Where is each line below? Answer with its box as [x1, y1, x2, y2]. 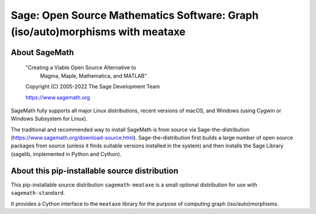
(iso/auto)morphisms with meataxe [11, 25, 186, 38]
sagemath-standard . [11, 189, 66, 196]
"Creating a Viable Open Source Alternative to [25, 64, 136, 71]
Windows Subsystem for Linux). [11, 115, 88, 122]
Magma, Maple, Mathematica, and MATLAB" [40, 72, 147, 79]
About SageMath [11, 47, 74, 57]
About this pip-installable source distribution [11, 165, 178, 175]
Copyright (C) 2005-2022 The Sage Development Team [25, 83, 160, 90]
